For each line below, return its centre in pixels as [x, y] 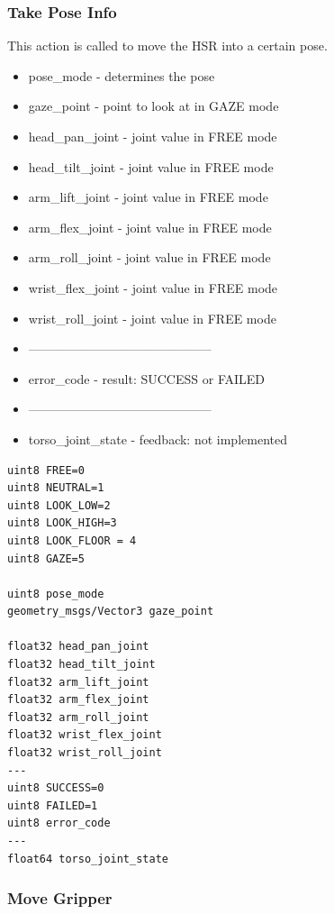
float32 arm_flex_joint [78, 700]
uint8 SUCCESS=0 [56, 788]
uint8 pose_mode [56, 594]
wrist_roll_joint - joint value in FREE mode [152, 318]
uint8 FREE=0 [46, 470]
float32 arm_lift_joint [78, 682]
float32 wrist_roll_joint [85, 753]
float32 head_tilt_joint [81, 665]
